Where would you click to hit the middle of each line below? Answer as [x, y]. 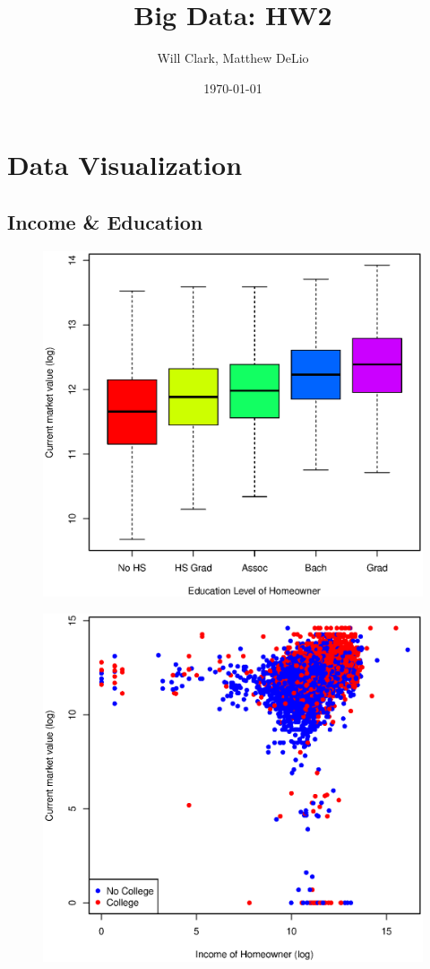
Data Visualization [125, 165]
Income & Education [105, 221]
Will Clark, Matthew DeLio [233, 58]
